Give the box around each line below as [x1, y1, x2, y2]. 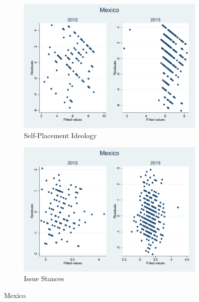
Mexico [4, 290, 26, 300]
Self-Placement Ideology [24, 130, 97, 140]
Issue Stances [24, 273, 64, 284]
